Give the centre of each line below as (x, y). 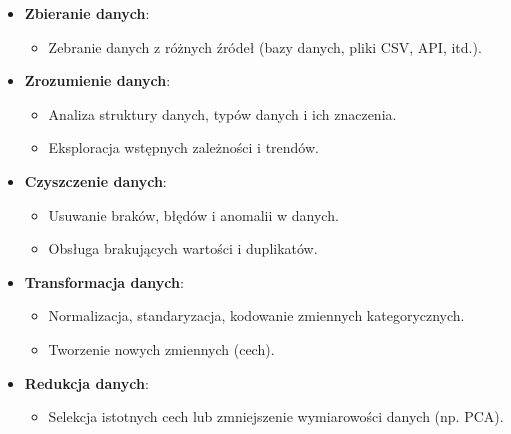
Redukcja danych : (86, 382)
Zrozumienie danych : (97, 80)
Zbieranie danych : (87, 13)
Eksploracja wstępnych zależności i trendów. (183, 147)
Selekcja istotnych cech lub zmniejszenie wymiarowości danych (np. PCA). (276, 416)
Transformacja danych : (104, 281)
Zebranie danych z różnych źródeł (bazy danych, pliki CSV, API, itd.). (265, 46)
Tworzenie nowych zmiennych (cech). (161, 348)
